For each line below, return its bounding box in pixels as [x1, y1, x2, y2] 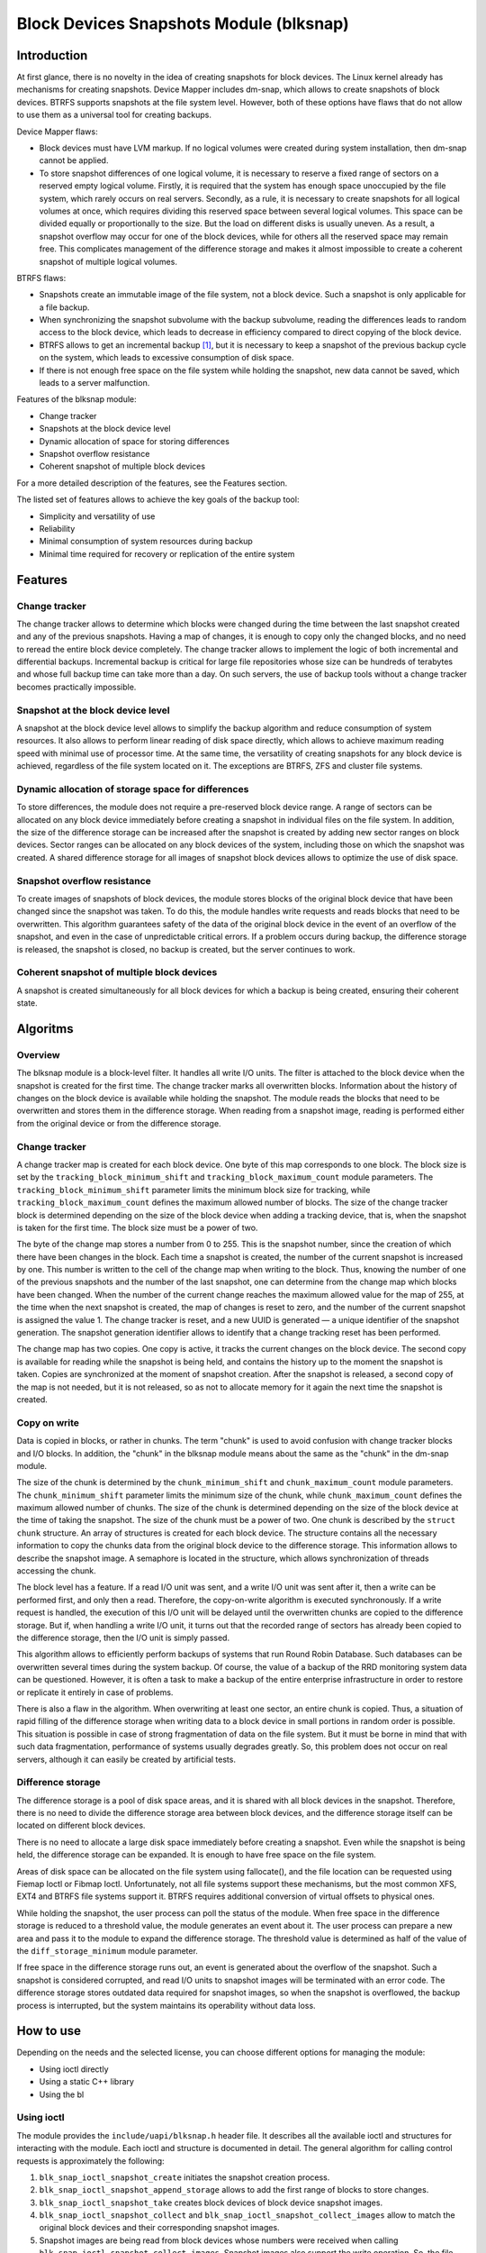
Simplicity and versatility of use [39, 510, 156, 522]
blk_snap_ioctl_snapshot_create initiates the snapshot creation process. [39, 2172, 330, 2183]
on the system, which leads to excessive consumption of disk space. [39, 352, 294, 363]
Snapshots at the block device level [39, 424, 171, 434]
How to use [16, 2023, 81, 2039]
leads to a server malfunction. [39, 378, 150, 388]
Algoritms [16, 1021, 74, 1036]
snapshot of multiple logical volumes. [39, 256, 177, 267]
